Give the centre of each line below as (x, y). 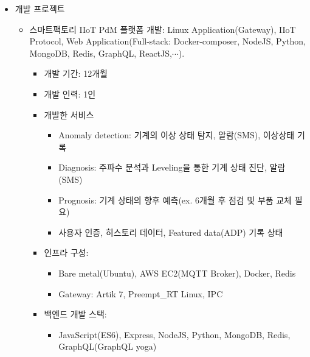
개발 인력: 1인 (70, 94)
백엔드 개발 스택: (75, 314)
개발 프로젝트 (40, 9)
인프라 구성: (66, 253)
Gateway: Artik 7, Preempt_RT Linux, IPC (141, 293)
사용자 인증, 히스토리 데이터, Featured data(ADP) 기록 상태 (171, 232)
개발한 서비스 (69, 114)
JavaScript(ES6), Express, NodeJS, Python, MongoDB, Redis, (174, 334)
